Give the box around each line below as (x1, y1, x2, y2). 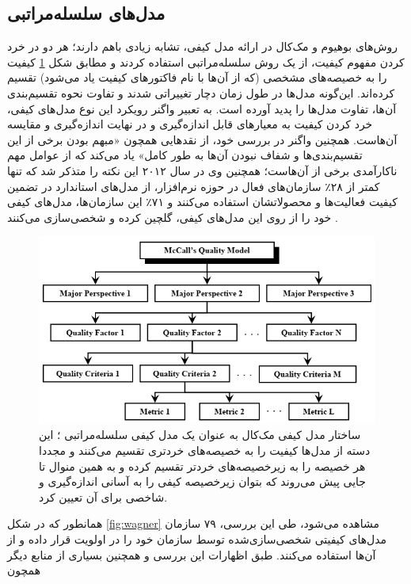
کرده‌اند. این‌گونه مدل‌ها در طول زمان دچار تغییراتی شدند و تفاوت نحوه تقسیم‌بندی (7, 84, 395, 101)
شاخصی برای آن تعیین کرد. (39, 488, 168, 505)
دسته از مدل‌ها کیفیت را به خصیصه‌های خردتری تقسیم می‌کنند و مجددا (39, 442, 371, 458)
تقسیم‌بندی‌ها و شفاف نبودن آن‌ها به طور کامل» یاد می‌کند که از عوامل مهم (7, 147, 363, 163)
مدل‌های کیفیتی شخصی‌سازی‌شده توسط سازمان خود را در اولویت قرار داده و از (7, 530, 387, 547)
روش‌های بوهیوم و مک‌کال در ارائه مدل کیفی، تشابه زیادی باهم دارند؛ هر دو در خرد (7, 38, 398, 55)
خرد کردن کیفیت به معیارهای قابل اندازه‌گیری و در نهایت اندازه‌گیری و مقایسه (7, 116, 373, 132)
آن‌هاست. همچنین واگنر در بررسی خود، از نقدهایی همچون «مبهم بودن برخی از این (7, 131, 398, 147)
